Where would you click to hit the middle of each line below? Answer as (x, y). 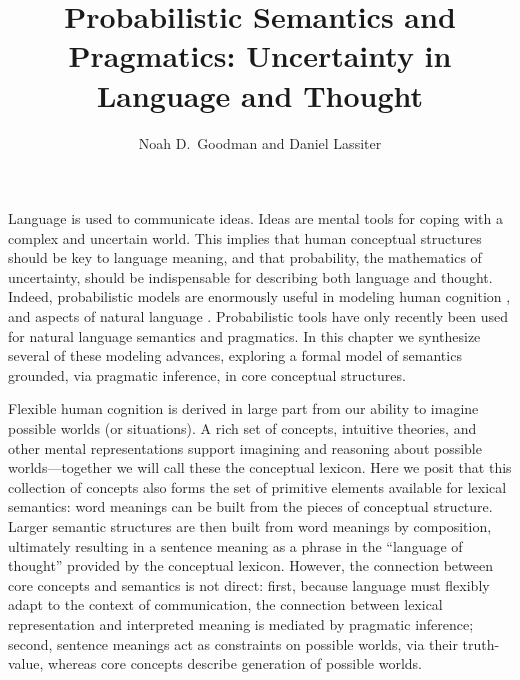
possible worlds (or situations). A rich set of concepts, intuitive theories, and (242, 428)
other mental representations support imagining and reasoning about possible (245, 447)
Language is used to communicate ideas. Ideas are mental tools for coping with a (255, 218)
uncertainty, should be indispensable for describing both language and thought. (250, 276)
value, (26, 663)
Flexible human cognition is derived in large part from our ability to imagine (243, 408)
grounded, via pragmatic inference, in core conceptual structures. (207, 374)
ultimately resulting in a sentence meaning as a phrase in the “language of (235, 545)
